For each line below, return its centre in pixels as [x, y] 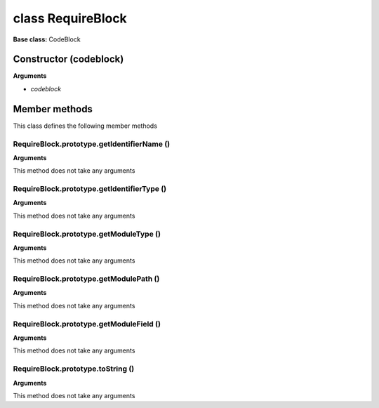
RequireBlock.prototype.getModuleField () [87, 324]
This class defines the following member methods [85, 126]
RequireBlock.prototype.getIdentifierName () [92, 144]
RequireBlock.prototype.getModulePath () [86, 279]
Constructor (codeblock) [68, 59]
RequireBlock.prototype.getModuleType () [87, 234]
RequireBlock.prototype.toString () [74, 369]
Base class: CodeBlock [47, 39]
